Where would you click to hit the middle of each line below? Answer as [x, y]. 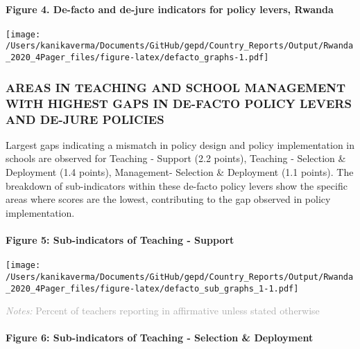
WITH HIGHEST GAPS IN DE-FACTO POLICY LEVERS [179, 103]
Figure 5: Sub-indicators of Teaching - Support [120, 239]
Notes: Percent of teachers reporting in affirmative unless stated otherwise [163, 311]
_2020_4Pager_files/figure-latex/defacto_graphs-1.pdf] [137, 58]
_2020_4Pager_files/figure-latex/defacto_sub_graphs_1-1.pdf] [152, 288]
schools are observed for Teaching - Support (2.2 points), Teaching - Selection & [176, 158]
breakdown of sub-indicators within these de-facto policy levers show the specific [177, 185]
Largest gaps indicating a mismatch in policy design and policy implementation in [180, 144]
